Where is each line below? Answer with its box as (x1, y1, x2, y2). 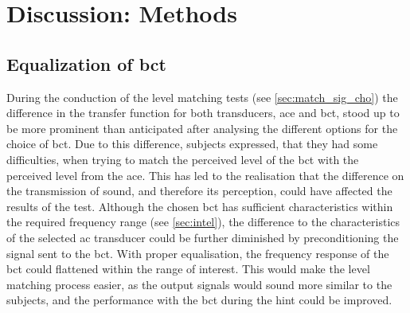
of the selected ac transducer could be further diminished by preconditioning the (6, 229, 399, 245)
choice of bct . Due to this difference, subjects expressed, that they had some (6, 135, 378, 152)
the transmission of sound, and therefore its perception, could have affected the (6, 182, 392, 199)
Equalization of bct (6, 51, 166, 76)
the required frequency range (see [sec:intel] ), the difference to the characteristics (6, 213, 400, 230)
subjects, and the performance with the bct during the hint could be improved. (6, 291, 392, 308)
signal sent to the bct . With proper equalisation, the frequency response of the (6, 245, 389, 261)
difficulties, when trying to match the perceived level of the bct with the (6, 151, 359, 167)
